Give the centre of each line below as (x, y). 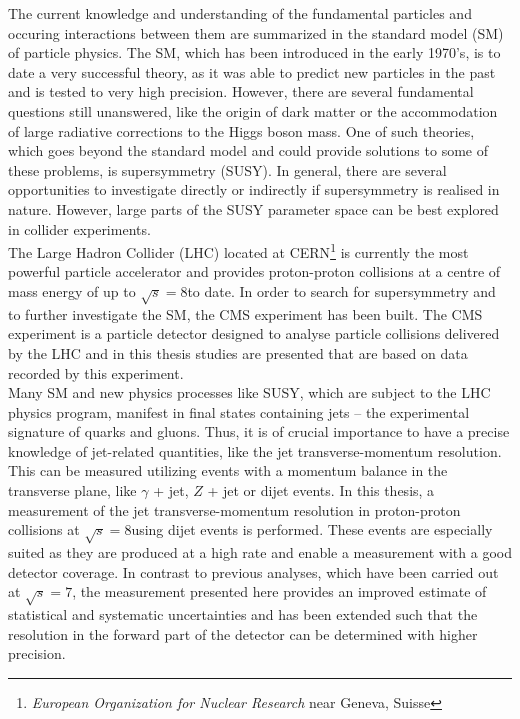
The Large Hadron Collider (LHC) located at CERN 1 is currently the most (238, 250)
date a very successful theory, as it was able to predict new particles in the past (252, 71)
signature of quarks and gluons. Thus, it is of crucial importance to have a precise (259, 431)
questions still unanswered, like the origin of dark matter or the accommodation (253, 110)
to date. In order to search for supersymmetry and (341, 290)
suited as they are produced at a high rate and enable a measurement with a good (260, 552)
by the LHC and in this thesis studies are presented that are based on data (238, 352)
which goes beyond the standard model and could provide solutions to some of (248, 150)
